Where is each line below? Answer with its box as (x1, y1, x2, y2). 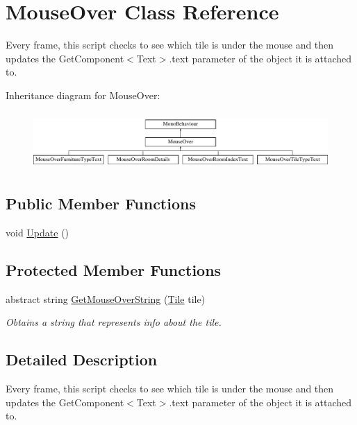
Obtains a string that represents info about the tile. (6, 315, 222, 329)
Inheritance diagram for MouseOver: (6, 87, 160, 102)
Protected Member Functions (6, 259, 222, 280)
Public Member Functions (6, 193, 196, 214)
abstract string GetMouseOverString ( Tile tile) (6, 291, 206, 306)
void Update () (6, 225, 69, 239)
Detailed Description (6, 349, 158, 370)
